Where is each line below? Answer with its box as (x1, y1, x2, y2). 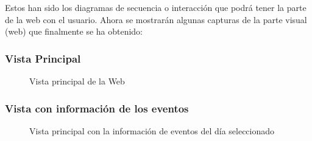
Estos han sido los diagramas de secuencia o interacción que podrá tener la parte (5, 1, 307, 13)
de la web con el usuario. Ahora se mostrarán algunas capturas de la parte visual (5, 13, 307, 26)
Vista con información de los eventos (5, 100, 189, 115)
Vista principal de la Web (29, 75, 125, 87)
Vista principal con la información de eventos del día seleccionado (29, 124, 275, 137)
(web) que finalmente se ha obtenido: (5, 25, 143, 38)
